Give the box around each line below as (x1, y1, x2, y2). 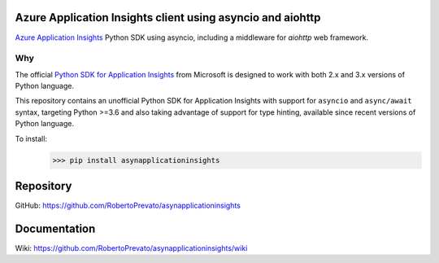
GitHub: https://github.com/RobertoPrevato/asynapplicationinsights (15, 200, 241, 211)
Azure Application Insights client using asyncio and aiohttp (15, 11, 321, 24)
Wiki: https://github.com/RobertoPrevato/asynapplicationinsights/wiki (15, 243, 248, 252)
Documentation (15, 221, 96, 235)
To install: (15, 134, 48, 143)
